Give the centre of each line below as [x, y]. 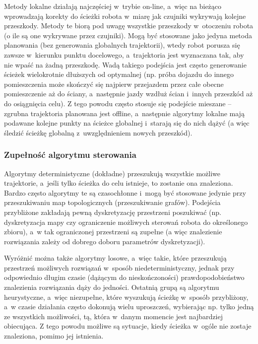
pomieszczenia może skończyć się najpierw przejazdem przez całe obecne [114, 84]
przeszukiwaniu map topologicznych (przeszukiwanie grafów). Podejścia [112, 202]
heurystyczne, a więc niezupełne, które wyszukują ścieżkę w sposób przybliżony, [126, 297]
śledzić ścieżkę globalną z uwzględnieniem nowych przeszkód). [98, 132]
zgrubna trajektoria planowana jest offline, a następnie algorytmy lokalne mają [124, 113]
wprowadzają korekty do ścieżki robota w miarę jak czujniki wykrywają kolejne [125, 16]
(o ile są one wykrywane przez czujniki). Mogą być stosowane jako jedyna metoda [128, 35]
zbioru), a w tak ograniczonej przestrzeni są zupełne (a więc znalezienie [113, 232]
